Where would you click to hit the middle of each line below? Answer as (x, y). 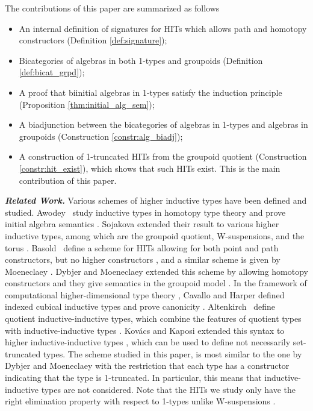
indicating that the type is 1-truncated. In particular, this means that (133, 378)
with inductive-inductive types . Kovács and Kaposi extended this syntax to (145, 330)
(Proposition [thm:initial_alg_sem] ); (87, 104)
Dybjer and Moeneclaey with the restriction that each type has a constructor (147, 366)
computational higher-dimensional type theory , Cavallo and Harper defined (145, 294)
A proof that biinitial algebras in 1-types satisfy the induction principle (150, 92)
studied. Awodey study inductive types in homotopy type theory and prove (145, 212)
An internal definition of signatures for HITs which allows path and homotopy (163, 28)
